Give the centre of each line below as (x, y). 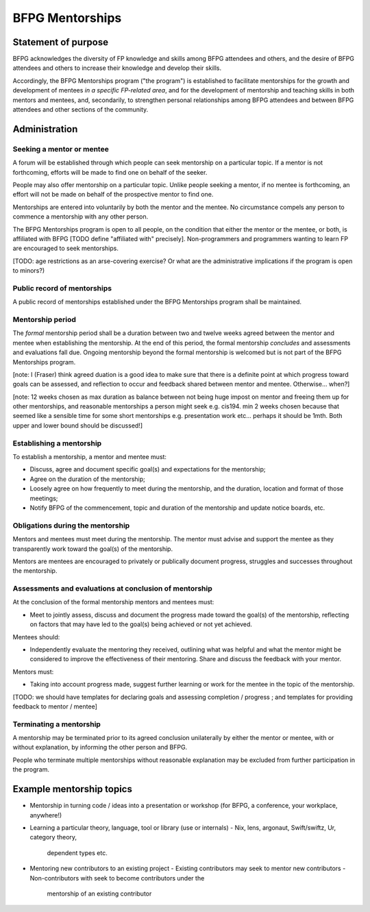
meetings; (44, 498)
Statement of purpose (61, 42)
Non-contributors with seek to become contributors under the (117, 878)
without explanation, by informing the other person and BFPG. (100, 748)
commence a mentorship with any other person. (81, 217)
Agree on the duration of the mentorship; (87, 479)
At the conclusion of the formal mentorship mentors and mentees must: (113, 602)
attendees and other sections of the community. (81, 110)
